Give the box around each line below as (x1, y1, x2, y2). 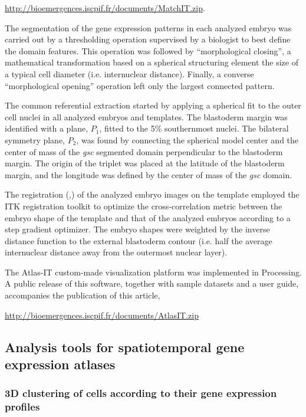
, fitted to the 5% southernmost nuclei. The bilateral (99, 122, 289, 134)
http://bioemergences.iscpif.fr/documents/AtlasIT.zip (5, 308, 199, 321)
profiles (5, 399, 40, 414)
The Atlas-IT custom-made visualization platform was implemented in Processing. (5, 265, 302, 278)
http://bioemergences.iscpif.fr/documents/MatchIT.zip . (5, 2, 205, 14)
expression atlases (5, 355, 116, 373)
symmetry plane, (5, 133, 65, 146)
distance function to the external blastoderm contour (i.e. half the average (5, 234, 272, 247)
